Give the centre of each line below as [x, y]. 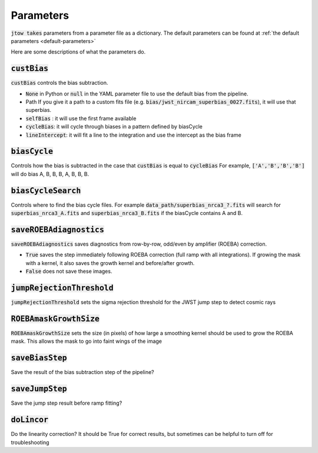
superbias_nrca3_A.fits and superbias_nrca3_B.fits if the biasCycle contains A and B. [127, 213]
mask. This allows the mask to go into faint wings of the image [86, 341]
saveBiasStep [39, 358]
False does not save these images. [69, 272]
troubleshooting [30, 442]
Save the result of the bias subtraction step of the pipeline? [82, 372]
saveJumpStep [39, 389]
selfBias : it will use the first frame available [81, 118]
